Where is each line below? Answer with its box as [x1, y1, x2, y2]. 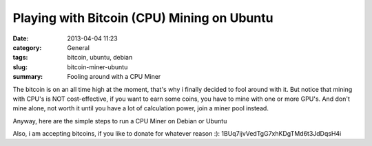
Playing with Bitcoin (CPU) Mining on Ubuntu [12, 10, 273, 25]
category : [12, 43, 42, 51]
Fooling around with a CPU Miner [67, 73, 161, 81]
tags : [12, 53, 28, 62]
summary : [12, 73, 43, 81]
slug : [12, 62, 28, 71]
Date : [12, 34, 29, 42]
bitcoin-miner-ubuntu [67, 62, 128, 71]
